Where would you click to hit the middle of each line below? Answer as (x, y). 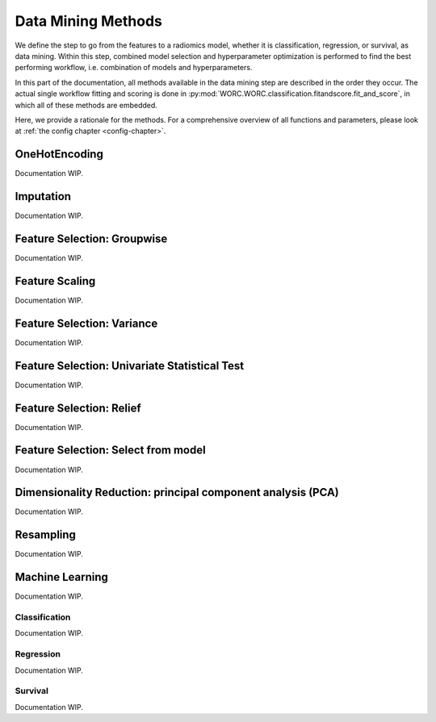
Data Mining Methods (89, 21)
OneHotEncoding (59, 154)
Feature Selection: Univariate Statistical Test (130, 366)
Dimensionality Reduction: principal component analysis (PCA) (177, 492)
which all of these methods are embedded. (86, 105)
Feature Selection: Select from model (110, 451)
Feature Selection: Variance (86, 323)
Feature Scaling (55, 281)
